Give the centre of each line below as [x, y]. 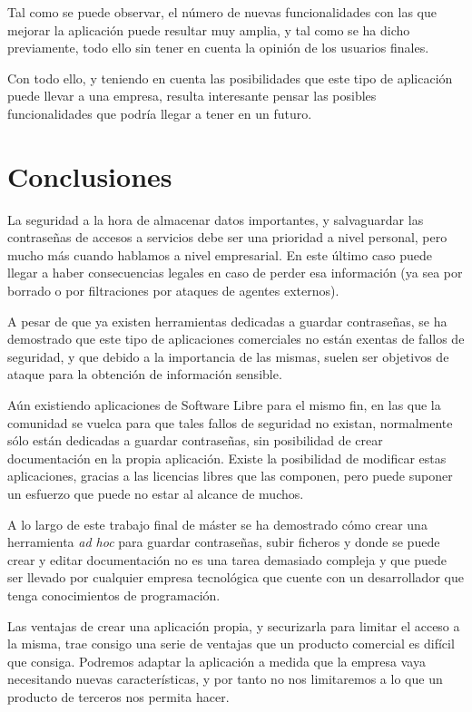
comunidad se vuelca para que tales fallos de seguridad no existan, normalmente [230, 422]
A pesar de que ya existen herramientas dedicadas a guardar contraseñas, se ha [227, 321]
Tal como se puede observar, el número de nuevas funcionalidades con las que [222, 12]
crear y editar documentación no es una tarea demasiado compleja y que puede [227, 559]
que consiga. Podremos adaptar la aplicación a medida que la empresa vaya [216, 661]
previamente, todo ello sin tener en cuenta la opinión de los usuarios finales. [218, 48]
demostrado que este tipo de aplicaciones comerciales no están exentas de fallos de [236, 339]
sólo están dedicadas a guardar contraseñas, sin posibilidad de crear [195, 440]
